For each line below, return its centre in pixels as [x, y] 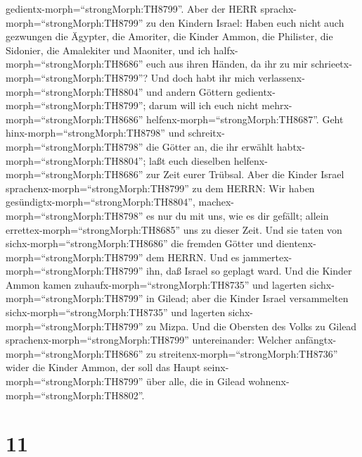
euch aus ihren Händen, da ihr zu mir [227, 64]
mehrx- [277, 105]
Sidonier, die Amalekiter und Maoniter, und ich [108, 50]
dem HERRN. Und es [193, 257]
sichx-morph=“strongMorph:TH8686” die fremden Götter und [140, 243]
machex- [216, 202]
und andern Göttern [190, 91]
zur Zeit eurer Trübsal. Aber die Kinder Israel [245, 174]
